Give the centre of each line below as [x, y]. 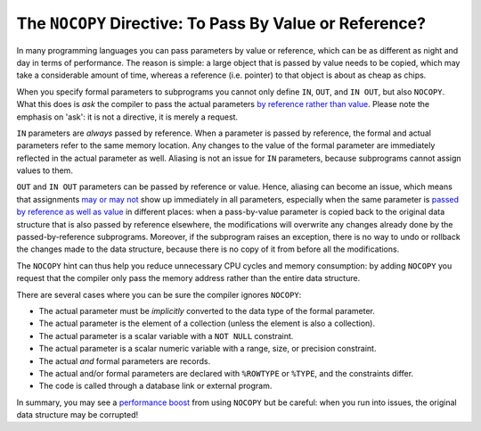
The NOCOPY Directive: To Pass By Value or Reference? [221, 23]
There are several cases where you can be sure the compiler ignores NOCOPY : [159, 294]
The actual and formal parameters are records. [125, 361]
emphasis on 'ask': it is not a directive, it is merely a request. [127, 117]
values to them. [45, 170]
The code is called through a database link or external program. [155, 386]
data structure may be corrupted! [77, 415]
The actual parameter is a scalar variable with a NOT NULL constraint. [166, 336]
